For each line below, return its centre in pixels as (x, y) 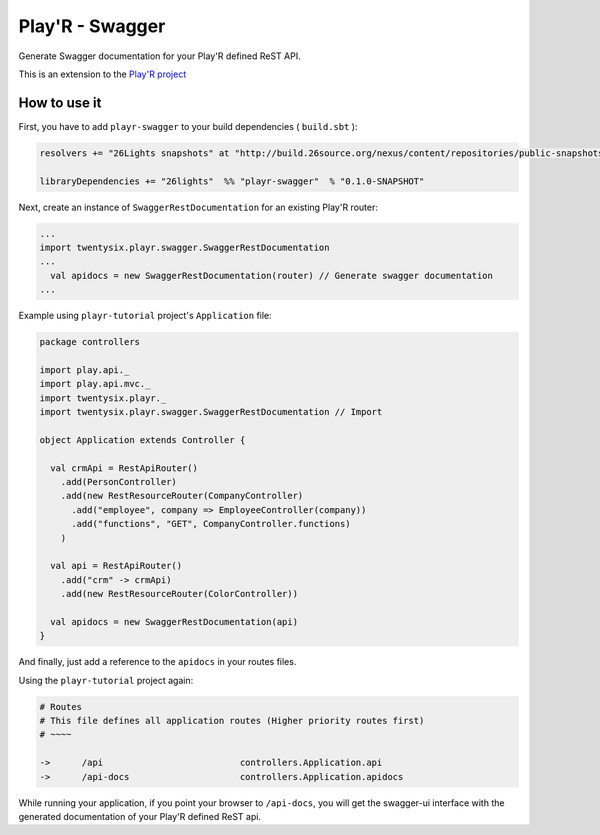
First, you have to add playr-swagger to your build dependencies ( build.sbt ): (188, 126)
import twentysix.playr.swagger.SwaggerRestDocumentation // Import (211, 412)
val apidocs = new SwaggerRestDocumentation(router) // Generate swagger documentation (272, 275)
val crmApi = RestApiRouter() (124, 468)
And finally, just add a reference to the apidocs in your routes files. (157, 662)
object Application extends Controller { (142, 439)
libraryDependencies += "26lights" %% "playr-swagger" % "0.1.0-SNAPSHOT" (232, 181)
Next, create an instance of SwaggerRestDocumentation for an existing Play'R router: (198, 207)
